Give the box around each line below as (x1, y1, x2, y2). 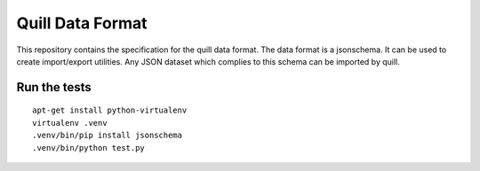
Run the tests (16, 80, 92, 95)
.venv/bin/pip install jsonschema (32, 130, 182, 141)
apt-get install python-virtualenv (32, 105, 188, 115)
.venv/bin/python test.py (32, 143, 146, 152)
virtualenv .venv (32, 118, 108, 128)
